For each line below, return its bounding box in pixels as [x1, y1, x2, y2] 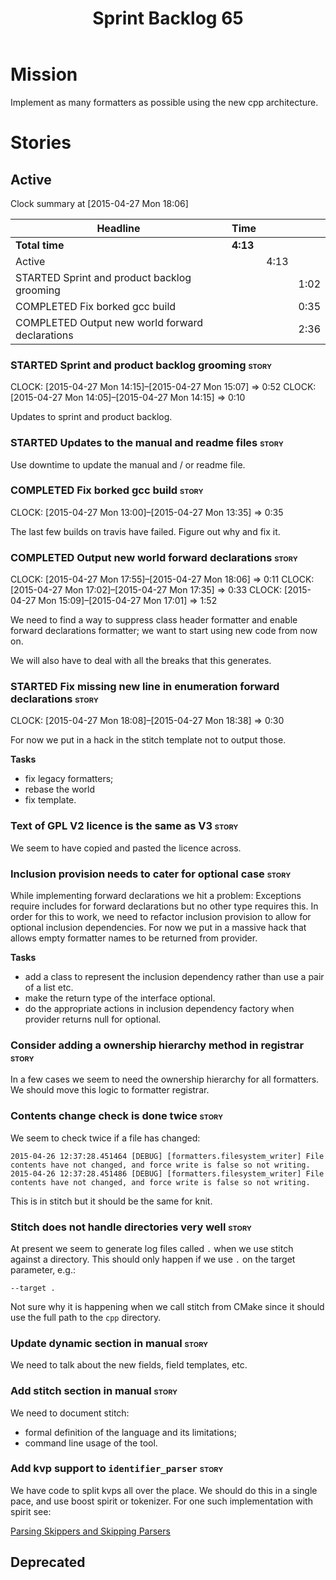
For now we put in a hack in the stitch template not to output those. [10, 734, 287, 746]
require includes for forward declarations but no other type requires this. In [10, 900, 319, 912]
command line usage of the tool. [24, 1437, 158, 1449]
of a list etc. [24, 982, 74, 994]
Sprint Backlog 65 [92, 7, 244, 30]
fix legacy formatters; [24, 773, 114, 785]
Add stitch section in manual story [10, 1384, 178, 1398]
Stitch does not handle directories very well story [10, 1220, 252, 1234]
